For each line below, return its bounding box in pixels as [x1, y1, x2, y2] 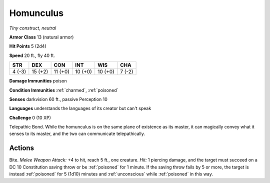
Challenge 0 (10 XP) [9, 114, 51, 120]
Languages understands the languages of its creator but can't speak [9, 105, 151, 111]
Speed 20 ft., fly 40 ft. [9, 52, 55, 58]
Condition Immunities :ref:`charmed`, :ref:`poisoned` [9, 87, 118, 93]
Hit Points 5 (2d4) [9, 43, 47, 49]
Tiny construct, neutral [9, 25, 56, 31]
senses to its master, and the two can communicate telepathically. [9, 130, 145, 137]
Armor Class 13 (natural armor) [9, 34, 74, 40]
